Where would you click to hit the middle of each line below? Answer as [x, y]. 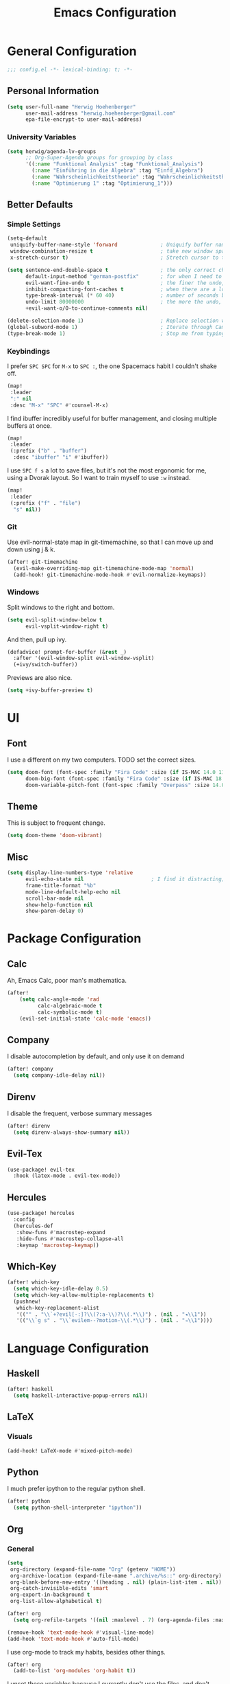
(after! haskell [30, 1389]
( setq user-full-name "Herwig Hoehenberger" [72, 107]
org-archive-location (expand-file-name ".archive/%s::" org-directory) [116, 1575]
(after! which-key [33, 1282]
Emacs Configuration [115, 13]
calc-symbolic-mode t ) [70, 1012]
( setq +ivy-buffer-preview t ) [50, 691]
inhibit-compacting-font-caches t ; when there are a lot [126, 289]
